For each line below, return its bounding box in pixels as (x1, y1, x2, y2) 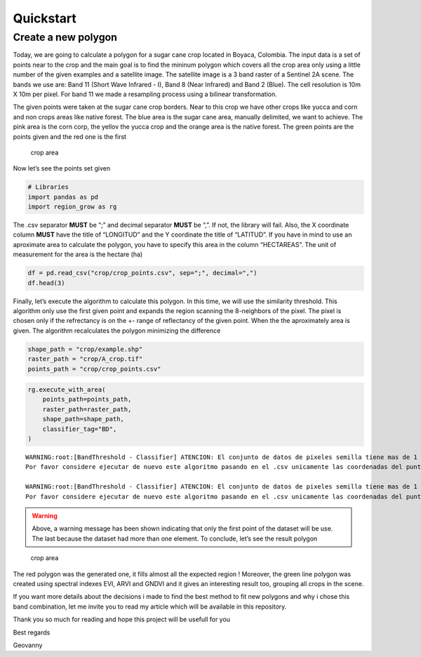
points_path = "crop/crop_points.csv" (27, 365, 161, 373)
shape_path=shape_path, (42, 415, 124, 423)
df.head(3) (27, 279, 65, 287)
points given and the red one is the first (13, 132, 126, 140)
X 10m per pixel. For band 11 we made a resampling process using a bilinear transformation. (13, 90, 277, 98)
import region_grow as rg (27, 203, 117, 211)
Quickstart (13, 11, 77, 26)
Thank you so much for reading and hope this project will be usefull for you (13, 615, 231, 624)
